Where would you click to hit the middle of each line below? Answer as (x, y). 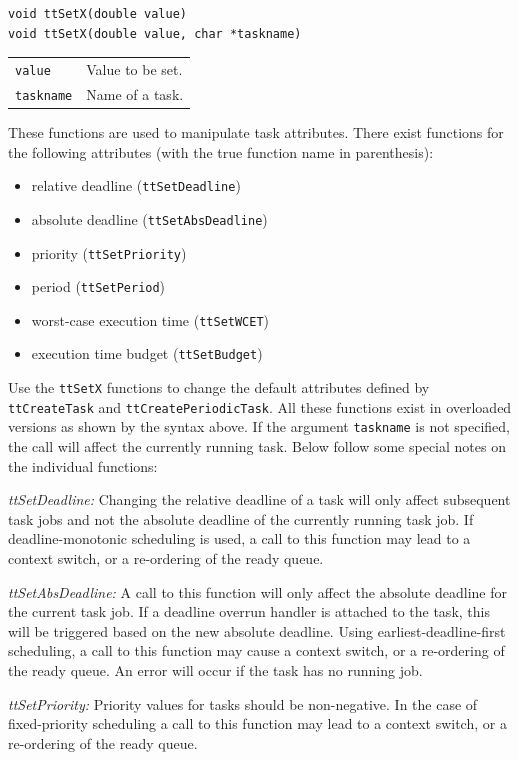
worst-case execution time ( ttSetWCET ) (150, 319)
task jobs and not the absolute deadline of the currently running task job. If (241, 518)
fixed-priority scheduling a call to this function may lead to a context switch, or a (257, 723)
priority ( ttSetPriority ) (109, 252)
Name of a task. (135, 93)
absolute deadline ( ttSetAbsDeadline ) (149, 218)
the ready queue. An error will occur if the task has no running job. (215, 670)
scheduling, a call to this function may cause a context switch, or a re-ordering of (256, 650)
